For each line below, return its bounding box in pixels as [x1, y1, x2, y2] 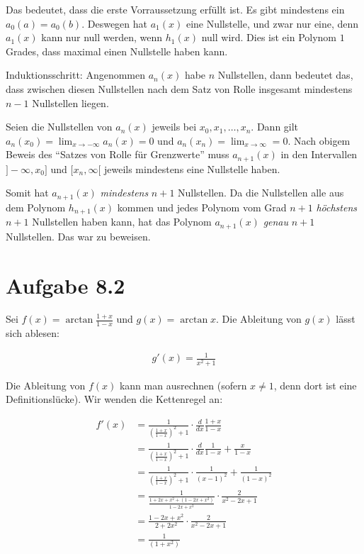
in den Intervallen [280, 147, 358, 162]
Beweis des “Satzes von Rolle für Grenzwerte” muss [6, 147, 229, 162]
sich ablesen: [6, 326, 59, 340]
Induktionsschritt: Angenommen [6, 67, 145, 82]
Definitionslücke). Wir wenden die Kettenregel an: [6, 392, 223, 406]
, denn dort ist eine [273, 377, 357, 392]
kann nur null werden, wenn [41, 30, 163, 45]
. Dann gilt [251, 119, 299, 134]
